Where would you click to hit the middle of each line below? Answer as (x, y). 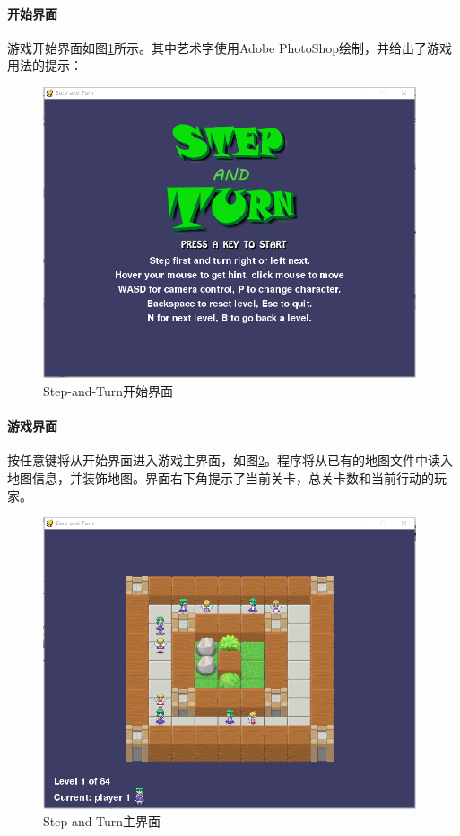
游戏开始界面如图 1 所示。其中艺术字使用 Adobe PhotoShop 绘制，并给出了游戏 (230, 47)
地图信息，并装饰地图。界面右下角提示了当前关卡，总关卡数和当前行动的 (221, 478)
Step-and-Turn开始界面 (108, 391)
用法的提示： (45, 65)
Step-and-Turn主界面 (102, 821)
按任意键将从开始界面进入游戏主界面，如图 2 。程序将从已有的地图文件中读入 (230, 460)
